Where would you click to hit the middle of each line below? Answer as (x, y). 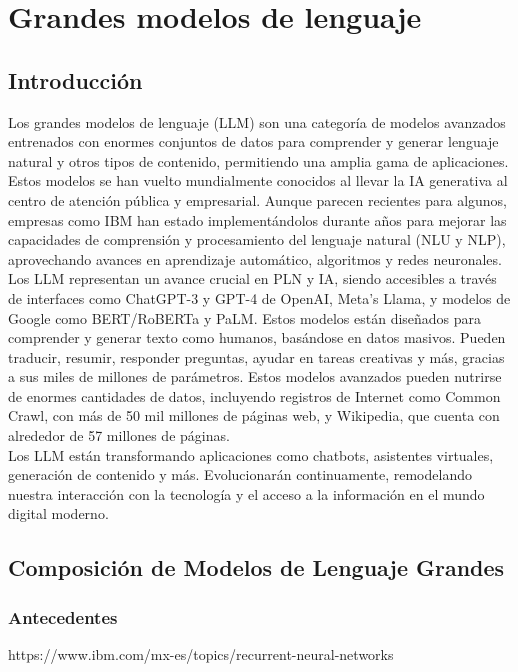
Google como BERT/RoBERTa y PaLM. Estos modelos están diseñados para (245, 317)
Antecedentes (63, 616)
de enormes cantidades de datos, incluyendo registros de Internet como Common (254, 395)
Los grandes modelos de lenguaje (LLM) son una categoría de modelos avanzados (257, 121)
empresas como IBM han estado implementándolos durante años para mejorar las (257, 219)
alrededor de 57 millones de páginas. (119, 435)
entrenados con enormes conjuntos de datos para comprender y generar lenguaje (253, 141)
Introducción (75, 79)
